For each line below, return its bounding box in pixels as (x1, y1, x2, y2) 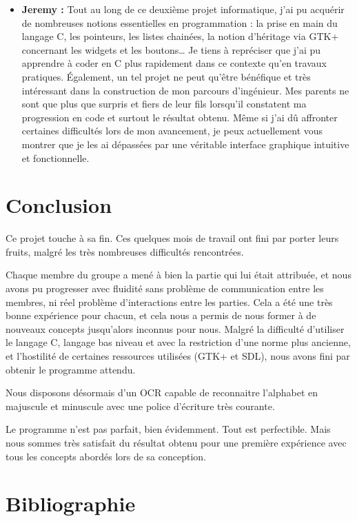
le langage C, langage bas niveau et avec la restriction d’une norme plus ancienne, (6, 335, 351, 349)
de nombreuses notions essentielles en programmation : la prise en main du (21, 15, 338, 30)
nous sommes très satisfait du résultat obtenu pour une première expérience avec (6, 435, 347, 449)
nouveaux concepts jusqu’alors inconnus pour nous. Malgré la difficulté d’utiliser (6, 321, 345, 336)
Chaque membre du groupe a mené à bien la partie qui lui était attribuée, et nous (6, 267, 351, 282)
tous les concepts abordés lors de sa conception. (6, 449, 207, 463)
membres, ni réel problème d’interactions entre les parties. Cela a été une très (6, 294, 333, 309)
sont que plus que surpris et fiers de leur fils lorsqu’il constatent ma (21, 96, 307, 111)
